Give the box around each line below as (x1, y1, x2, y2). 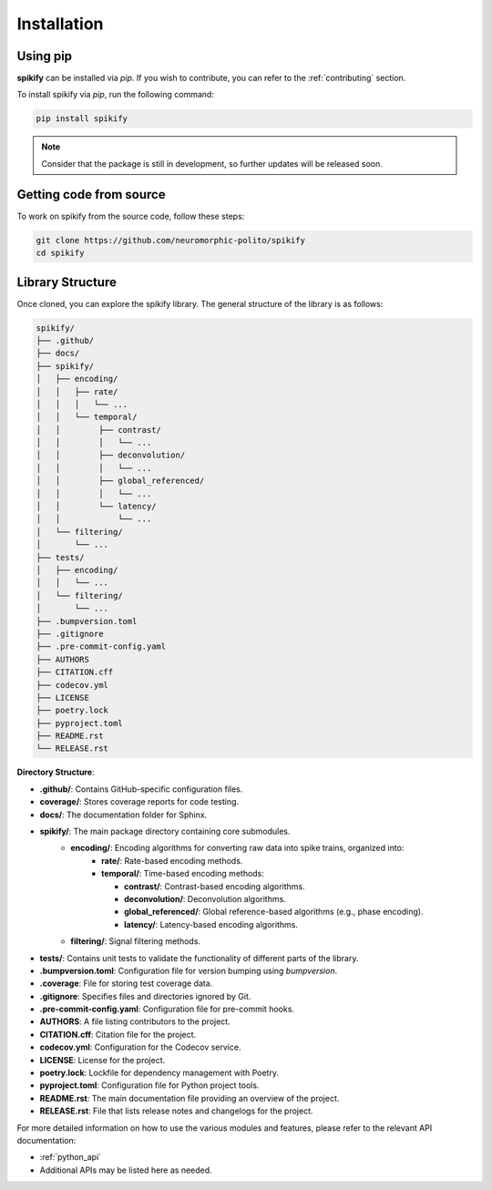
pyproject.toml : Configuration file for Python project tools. (39, 1080, 260, 1091)
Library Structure (16, 274, 118, 290)
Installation (16, 14, 104, 34)
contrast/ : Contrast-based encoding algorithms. (124, 880, 305, 892)
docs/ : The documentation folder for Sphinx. (39, 809, 208, 820)
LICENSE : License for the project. (39, 1054, 166, 1065)
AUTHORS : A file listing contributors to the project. (39, 1016, 231, 1027)
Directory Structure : (16, 766, 95, 778)
